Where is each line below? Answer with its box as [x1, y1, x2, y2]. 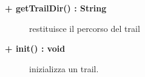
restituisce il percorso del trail [29, 22, 140, 34]
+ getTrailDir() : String [5, 2, 107, 14]
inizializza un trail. [29, 62, 99, 75]
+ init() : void [5, 42, 66, 55]
